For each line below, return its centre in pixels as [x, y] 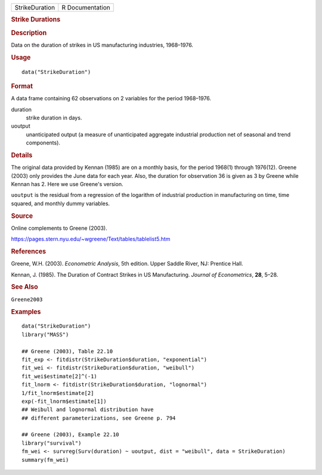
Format [22, 86]
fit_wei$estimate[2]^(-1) [60, 376]
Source [22, 216]
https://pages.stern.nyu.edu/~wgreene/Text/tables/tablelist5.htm [91, 239]
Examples [26, 311]
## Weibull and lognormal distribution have [88, 410]
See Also [24, 287]
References [29, 252]
